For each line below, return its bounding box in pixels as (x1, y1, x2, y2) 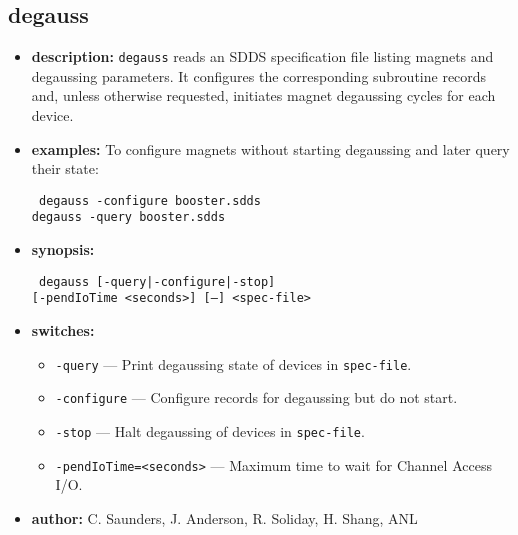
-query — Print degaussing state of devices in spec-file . (55, 353, 412, 374)
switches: (31, 320, 95, 341)
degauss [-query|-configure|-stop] (38, 274, 276, 289)
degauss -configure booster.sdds (38, 193, 261, 208)
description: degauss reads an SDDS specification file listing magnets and (31, 46, 494, 67)
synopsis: (31, 239, 95, 260)
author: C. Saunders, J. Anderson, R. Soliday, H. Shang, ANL (31, 507, 418, 528)
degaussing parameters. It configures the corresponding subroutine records (31, 65, 487, 86)
